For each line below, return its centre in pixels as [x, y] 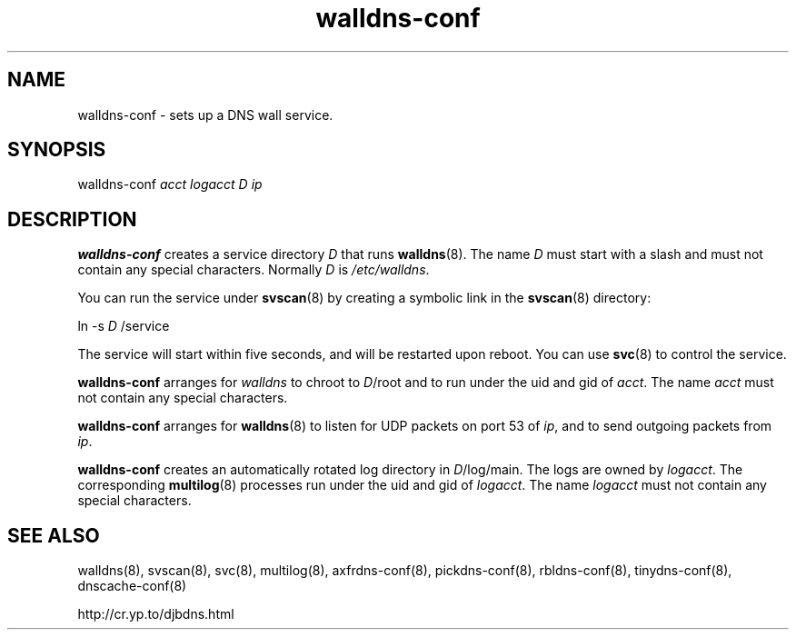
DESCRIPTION [72, 219]
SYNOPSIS [57, 150]
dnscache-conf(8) [132, 586]
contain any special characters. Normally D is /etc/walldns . [254, 270]
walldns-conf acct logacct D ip [170, 184]
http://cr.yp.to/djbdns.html [156, 614]
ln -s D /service [124, 326]
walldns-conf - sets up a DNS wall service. [205, 114]
